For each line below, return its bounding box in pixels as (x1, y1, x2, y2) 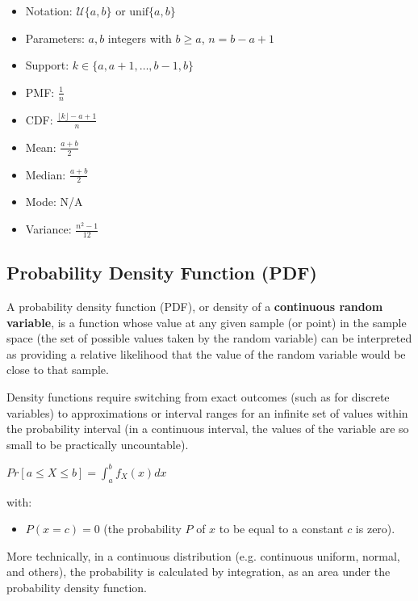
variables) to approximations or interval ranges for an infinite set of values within (6, 404, 408, 421)
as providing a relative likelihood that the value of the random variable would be (6, 345, 406, 362)
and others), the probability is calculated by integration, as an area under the (6, 563, 391, 580)
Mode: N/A (25, 193, 83, 210)
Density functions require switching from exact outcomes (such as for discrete (6, 389, 390, 405)
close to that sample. (6, 361, 109, 378)
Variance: (25, 221, 72, 237)
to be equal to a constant (219, 520, 344, 537)
